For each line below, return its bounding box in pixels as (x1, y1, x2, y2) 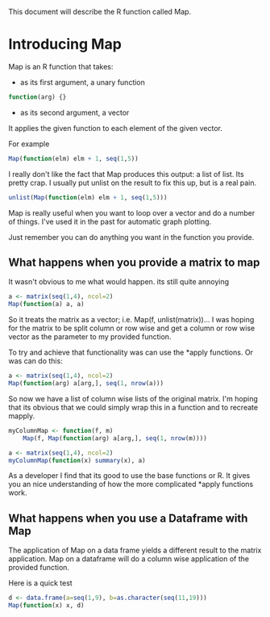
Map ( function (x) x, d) (8, 602, 85, 610)
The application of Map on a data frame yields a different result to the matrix (8, 545, 262, 556)
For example (8, 139, 50, 149)
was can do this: (8, 356, 63, 366)
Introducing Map (8, 36, 123, 53)
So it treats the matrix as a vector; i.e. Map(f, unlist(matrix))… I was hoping (8, 315, 255, 325)
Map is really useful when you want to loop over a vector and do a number (8, 208, 255, 217)
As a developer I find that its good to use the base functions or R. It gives (8, 471, 251, 481)
